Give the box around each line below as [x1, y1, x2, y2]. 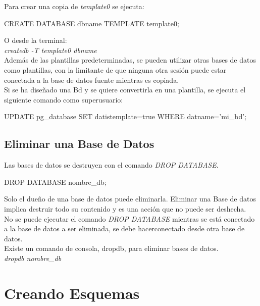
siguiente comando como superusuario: [4, 94, 123, 105]
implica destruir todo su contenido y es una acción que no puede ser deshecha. [4, 203, 246, 214]
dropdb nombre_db [4, 252, 62, 263]
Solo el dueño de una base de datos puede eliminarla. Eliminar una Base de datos [4, 193, 256, 204]
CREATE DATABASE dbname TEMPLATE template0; [4, 18, 179, 28]
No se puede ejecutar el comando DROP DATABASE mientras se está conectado [4, 213, 255, 224]
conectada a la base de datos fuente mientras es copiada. [4, 74, 179, 85]
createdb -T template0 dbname [4, 44, 97, 55]
